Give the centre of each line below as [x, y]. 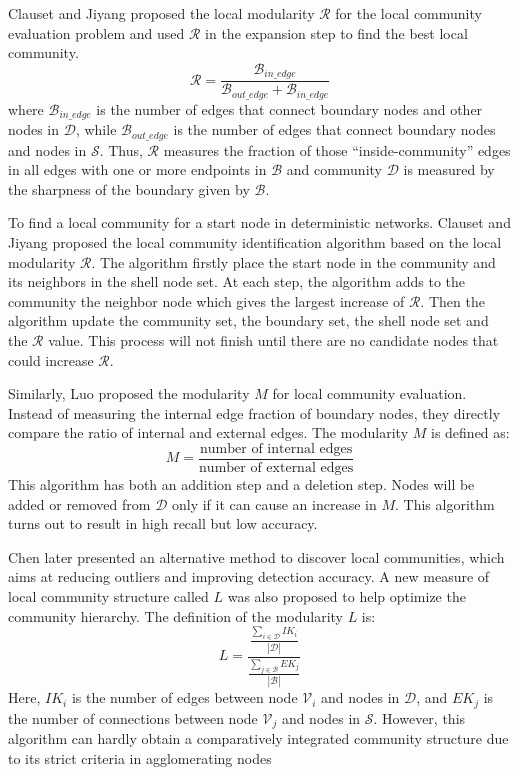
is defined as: [470, 432]
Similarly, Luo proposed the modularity [129, 393]
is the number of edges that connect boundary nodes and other [289, 108]
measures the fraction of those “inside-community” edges [337, 149]
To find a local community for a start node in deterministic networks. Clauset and [259, 222]
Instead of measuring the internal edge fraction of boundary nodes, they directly [254, 412]
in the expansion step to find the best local [336, 32]
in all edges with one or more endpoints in [137, 169]
